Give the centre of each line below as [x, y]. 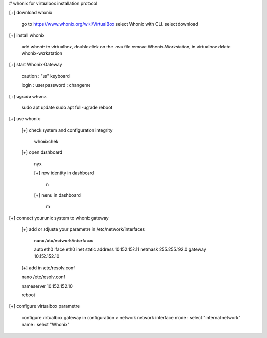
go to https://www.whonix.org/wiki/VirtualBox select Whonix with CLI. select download [110, 24]
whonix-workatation [42, 53]
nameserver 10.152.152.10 [47, 286]
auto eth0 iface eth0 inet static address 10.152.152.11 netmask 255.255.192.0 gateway [120, 249]
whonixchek [46, 142]
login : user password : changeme [56, 85]
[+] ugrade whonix [28, 96]
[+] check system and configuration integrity [67, 130]
